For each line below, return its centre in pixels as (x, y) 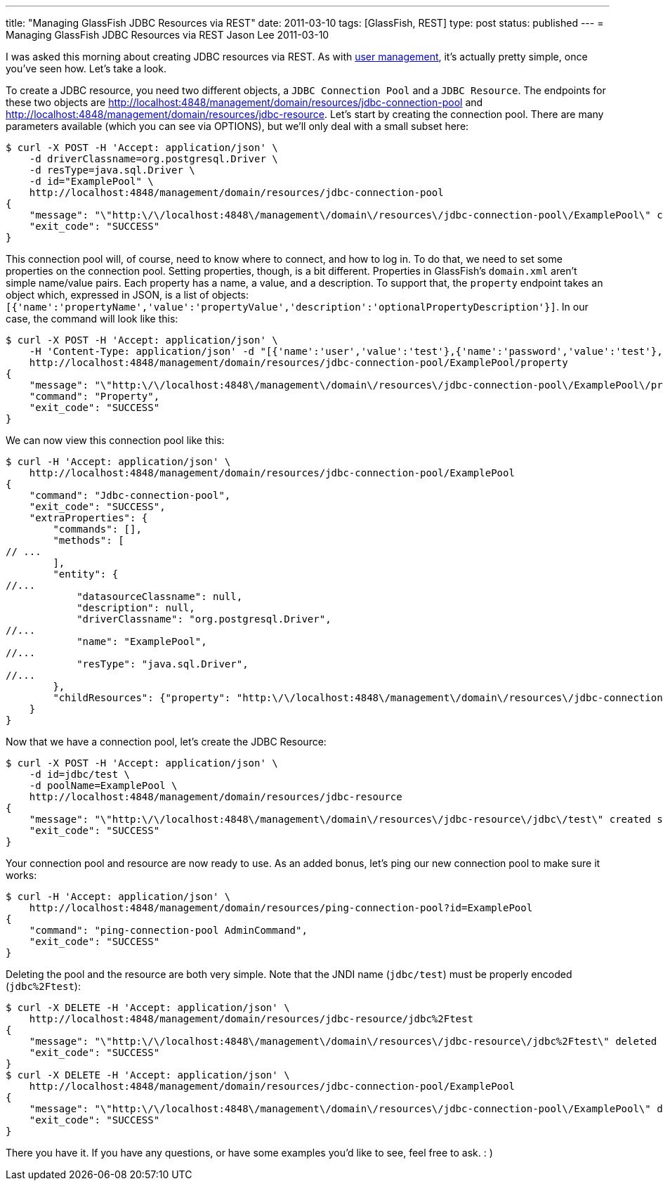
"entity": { (86, 574)
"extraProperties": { (88, 518)
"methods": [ (88, 540)
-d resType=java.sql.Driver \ (112, 170)
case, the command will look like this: (92, 319)
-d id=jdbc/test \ (80, 774)
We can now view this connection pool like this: (115, 440)
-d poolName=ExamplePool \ (103, 786)
